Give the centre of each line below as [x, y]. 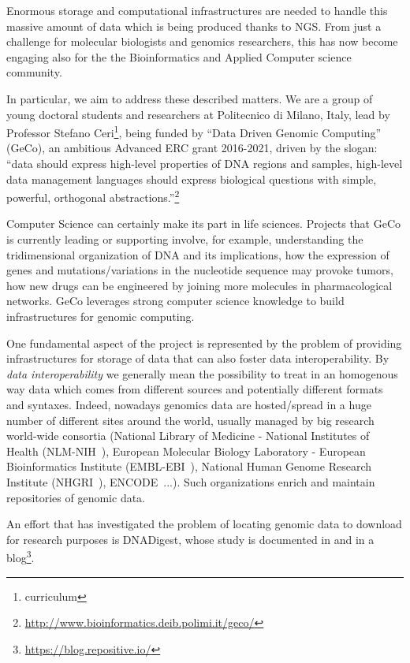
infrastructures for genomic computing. [101, 316]
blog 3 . [20, 556]
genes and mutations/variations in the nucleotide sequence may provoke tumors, [200, 270]
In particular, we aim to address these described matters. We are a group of [190, 98]
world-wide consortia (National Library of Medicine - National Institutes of [188, 436]
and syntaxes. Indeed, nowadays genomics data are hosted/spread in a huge [189, 404]
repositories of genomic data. [76, 497]
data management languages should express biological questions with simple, [192, 179]
